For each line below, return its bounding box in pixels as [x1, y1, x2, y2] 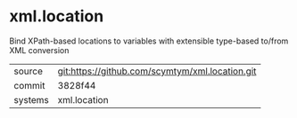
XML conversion [9, 44, 70, 55]
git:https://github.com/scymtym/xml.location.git [57, 65, 257, 77]
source [13, 65, 43, 77]
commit [13, 79, 45, 91]
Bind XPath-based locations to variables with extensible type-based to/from [9, 35, 289, 46]
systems [13, 93, 49, 106]
